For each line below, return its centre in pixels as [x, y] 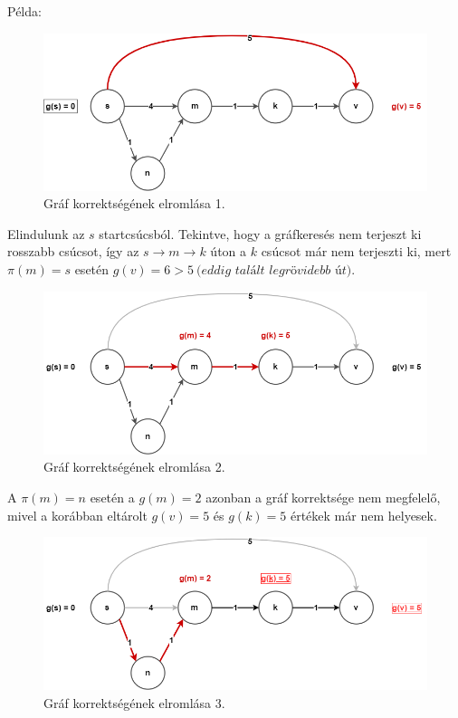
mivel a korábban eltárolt [77, 515]
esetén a [112, 497]
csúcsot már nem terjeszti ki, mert [356, 251]
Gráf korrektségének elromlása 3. [134, 703]
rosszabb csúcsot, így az [73, 251]
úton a [229, 251]
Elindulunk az [46, 233]
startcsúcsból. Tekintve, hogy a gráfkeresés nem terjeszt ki [260, 233]
